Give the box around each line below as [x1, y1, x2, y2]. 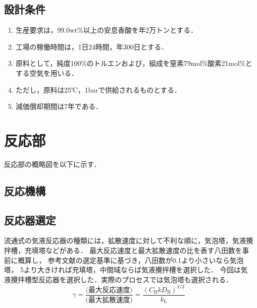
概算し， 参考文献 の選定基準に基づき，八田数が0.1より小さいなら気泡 [17, 255, 244, 265]
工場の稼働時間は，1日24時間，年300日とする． [15, 41, 168, 51]
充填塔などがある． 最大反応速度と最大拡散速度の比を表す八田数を [24, 245, 242, 256]
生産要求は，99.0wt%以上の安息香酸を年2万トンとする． [15, 25, 198, 35]
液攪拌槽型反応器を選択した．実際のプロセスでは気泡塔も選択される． [4, 274, 233, 284]
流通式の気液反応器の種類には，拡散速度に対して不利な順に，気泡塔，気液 [4, 235, 246, 246]
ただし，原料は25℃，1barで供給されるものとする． [15, 84, 181, 95]
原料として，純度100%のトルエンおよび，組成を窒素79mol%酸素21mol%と [15, 58, 253, 68]
